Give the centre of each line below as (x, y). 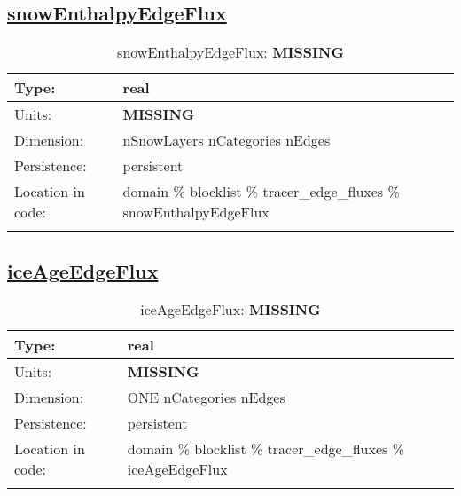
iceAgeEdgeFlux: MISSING (230, 310)
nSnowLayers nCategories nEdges (227, 140)
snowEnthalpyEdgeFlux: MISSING (230, 52)
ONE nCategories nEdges (206, 398)
